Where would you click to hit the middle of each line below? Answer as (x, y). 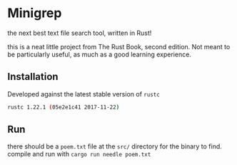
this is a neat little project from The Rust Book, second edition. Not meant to (119, 46)
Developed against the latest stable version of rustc (84, 94)
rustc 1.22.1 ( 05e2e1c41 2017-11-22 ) (64, 107)
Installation (33, 77)
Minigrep (35, 13)
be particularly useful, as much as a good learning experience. (99, 54)
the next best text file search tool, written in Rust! (80, 33)
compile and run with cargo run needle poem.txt (79, 154)
